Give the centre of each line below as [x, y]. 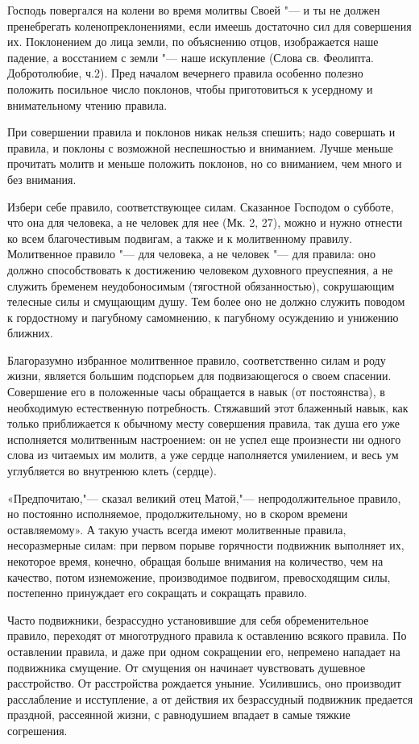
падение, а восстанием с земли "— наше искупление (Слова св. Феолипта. [191, 57]
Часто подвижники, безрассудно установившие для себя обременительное [188, 619]
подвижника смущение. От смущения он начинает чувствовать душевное [187, 667]
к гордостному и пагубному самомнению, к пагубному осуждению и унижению [203, 317]
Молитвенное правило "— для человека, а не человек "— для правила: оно [192, 254]
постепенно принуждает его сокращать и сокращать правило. [158, 593]
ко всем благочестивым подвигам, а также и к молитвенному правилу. [180, 238]
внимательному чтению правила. [87, 104]
